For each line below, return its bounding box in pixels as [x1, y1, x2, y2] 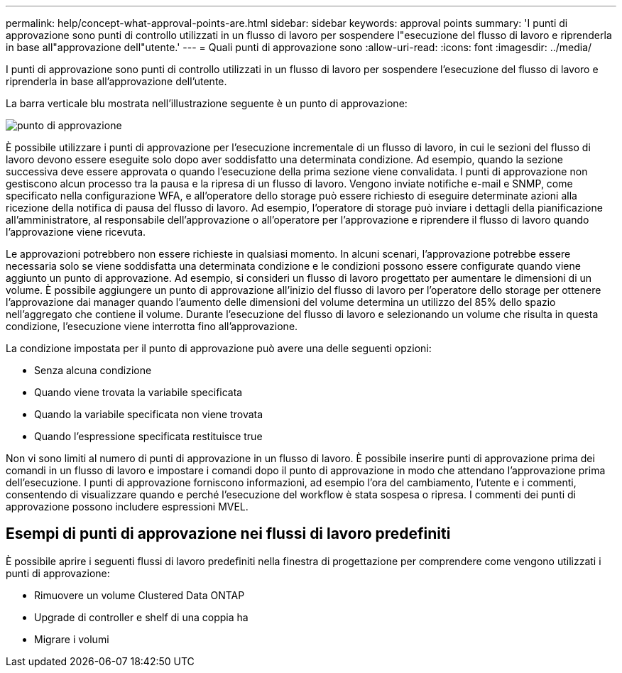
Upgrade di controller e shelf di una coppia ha [34, 611, 249, 623]
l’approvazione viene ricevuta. [6, 226, 146, 238]
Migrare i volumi [34, 633, 109, 645]
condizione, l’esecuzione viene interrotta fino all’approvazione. [6, 320, 298, 332]
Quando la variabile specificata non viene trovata [34, 408, 263, 420]
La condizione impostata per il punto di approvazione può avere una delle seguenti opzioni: [6, 342, 432, 354]
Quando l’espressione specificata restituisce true [34, 430, 263, 442]
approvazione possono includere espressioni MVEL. [6, 500, 249, 513]
